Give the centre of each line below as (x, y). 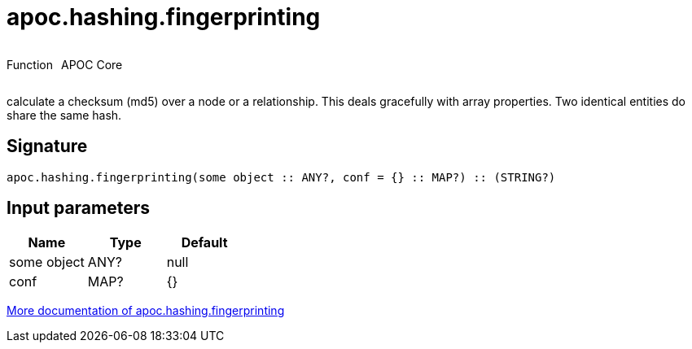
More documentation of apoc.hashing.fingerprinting (146, 311)
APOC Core (92, 64)
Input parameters (79, 208)
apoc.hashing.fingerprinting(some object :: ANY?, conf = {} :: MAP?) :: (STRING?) (281, 177)
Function (30, 64)
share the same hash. (64, 115)
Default (204, 243)
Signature (47, 146)
